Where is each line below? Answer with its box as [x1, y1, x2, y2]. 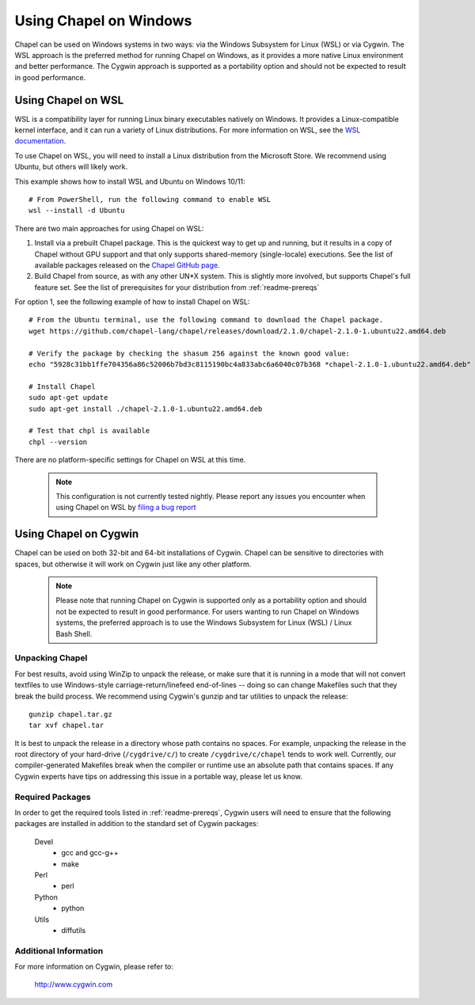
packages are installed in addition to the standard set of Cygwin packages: [14, 819, 259, 828]
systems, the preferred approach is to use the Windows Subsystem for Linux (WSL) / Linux [55, 618, 352, 627]
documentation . [14, 136, 66, 146]
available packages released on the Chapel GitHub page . [34, 260, 220, 269]
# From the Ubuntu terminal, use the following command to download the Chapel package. [28, 315, 384, 325]
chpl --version [28, 437, 88, 447]
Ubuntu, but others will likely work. [14, 162, 128, 172]
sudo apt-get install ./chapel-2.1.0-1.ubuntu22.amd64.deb [28, 404, 263, 413]
